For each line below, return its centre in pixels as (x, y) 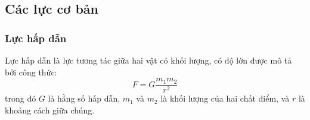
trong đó (21, 98)
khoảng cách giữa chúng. (50, 110)
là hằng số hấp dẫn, (84, 98)
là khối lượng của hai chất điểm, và (225, 98)
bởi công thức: (31, 72)
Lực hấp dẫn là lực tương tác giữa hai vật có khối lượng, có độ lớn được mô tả (148, 60)
